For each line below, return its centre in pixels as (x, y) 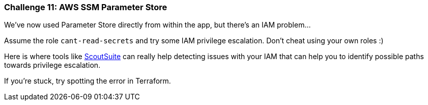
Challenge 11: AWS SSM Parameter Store (86, 7)
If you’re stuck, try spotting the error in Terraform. (88, 81)
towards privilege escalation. (52, 65)
